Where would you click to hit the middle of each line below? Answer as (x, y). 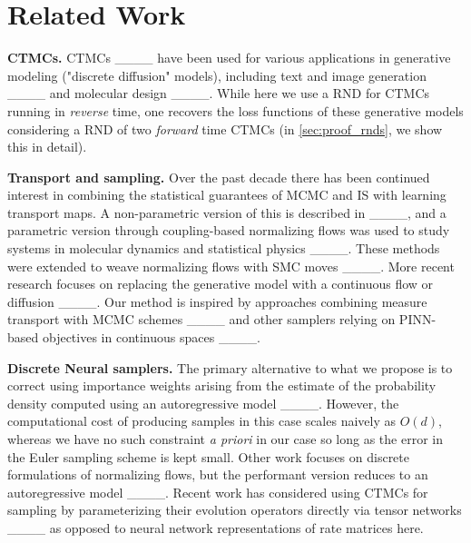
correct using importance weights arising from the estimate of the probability (222, 385)
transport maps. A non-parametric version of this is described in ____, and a (227, 212)
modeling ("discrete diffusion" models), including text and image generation (217, 75)
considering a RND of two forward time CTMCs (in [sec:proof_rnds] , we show (225, 128)
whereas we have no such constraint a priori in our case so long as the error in (225, 439)
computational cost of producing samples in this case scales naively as (202, 421)
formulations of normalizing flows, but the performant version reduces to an (218, 474)
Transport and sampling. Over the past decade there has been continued (219, 177)
